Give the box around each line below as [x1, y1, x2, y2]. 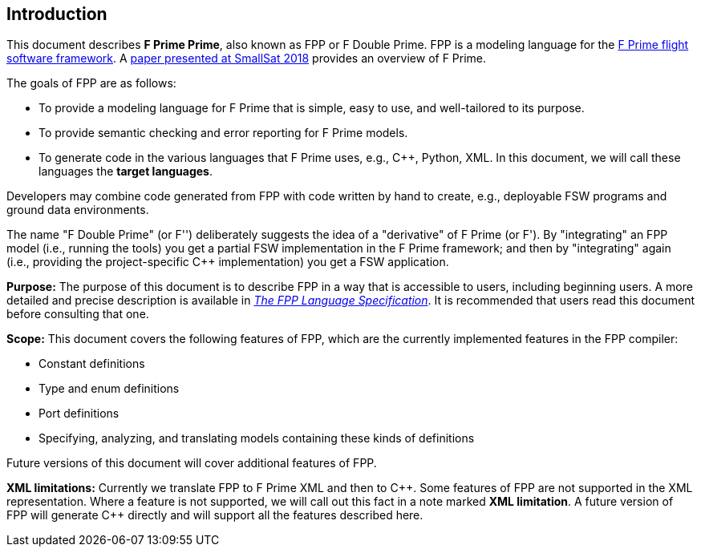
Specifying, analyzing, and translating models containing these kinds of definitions [38, 431, 475, 446]
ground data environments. [6, 203, 149, 217]
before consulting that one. [6, 307, 149, 321]
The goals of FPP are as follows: [6, 76, 176, 91]
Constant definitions [38, 357, 145, 371]
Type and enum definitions [38, 381, 180, 396]
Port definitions [38, 406, 120, 421]
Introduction [6, 4, 107, 24]
